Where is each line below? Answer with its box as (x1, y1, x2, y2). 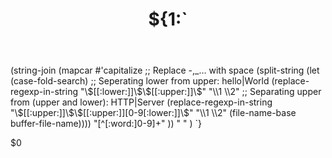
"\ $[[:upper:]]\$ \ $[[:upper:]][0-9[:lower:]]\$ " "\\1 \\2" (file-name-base (10, 107, 297, 119)
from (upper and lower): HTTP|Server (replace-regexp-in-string (10, 96, 273, 108)
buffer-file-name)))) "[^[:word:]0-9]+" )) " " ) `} (10, 118, 202, 130)
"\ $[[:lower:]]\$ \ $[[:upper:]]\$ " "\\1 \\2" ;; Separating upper (79, 86, 322, 98)
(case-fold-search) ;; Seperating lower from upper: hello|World (10, 75, 270, 87)
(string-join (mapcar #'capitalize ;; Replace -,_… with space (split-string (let (10, 64, 320, 77)
